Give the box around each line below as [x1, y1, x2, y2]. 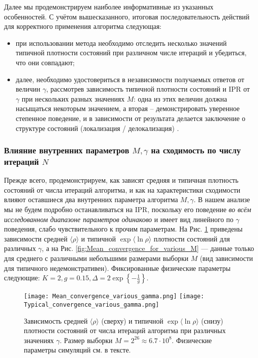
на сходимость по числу [151, 144, 241, 156]
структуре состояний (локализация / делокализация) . [15, 122, 179, 133]
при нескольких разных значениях [21, 93, 125, 104]
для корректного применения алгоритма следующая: [4, 21, 162, 31]
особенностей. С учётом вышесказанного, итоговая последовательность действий [4, 11, 250, 21]
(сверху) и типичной [101, 315, 164, 326]
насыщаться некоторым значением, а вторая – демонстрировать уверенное [15, 103, 240, 114]
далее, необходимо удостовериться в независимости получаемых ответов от [15, 74, 245, 84]
